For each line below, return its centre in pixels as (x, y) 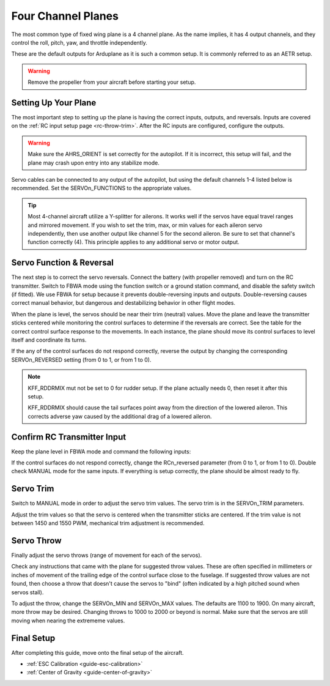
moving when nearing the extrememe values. (68, 621)
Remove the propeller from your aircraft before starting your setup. (112, 82)
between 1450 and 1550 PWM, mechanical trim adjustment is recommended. (108, 523)
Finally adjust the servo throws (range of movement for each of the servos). (107, 555)
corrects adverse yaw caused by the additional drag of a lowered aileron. (120, 416)
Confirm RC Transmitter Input (69, 437)
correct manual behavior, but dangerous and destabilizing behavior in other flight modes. (123, 303)
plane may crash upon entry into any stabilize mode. (94, 163)
